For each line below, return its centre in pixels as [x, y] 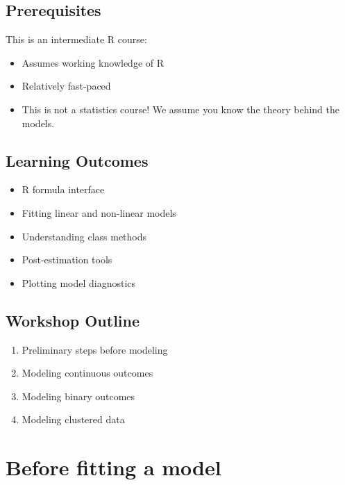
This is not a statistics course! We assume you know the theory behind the [181, 109]
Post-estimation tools [67, 260]
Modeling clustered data [73, 419]
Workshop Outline [73, 320]
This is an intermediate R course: [76, 39]
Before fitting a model [113, 467]
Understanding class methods [84, 236]
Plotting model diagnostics [79, 282]
